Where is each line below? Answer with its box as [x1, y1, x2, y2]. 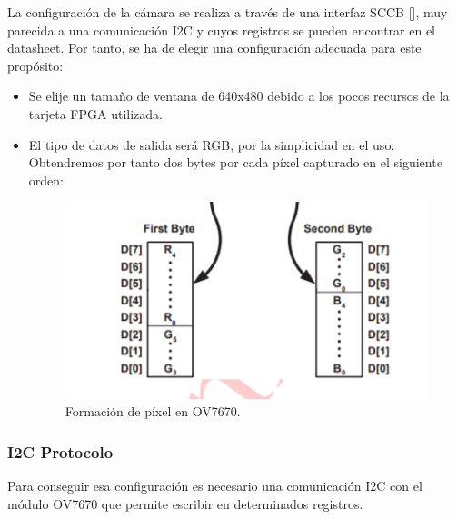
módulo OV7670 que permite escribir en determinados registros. [7, 494, 363, 513]
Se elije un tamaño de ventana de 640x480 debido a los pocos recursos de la [28, 86, 450, 105]
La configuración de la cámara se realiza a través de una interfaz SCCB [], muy [7, 3, 448, 21]
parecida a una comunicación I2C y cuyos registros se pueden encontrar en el [7, 20, 436, 39]
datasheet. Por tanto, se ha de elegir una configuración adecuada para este [7, 38, 422, 57]
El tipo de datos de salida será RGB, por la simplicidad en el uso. [28, 135, 395, 154]
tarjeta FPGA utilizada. [28, 104, 163, 123]
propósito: [7, 55, 64, 75]
